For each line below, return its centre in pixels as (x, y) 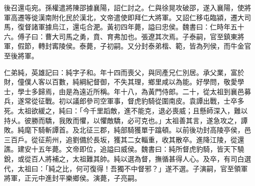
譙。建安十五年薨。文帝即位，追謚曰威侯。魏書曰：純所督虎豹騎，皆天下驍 (124, 149)
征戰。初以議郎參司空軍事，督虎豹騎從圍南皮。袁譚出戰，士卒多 (141, 101)
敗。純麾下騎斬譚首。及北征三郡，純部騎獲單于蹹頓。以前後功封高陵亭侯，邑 (127, 130)
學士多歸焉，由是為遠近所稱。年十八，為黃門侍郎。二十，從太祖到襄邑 (131, 91)
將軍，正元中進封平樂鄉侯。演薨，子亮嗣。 (73, 178)
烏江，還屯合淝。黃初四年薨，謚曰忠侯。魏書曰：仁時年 (141, 27)
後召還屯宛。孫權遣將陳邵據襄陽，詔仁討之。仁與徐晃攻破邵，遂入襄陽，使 (124, 7)
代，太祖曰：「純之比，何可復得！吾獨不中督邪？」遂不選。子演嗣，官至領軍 (126, 168)
